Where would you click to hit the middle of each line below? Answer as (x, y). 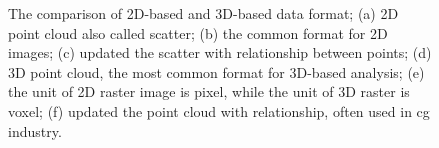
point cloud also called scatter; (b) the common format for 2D (198, 32)
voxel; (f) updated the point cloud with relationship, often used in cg (219, 110)
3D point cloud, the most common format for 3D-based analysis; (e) (216, 71)
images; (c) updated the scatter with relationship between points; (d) (220, 52)
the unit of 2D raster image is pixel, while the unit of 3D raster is (209, 91)
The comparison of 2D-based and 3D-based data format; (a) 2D (203, 13)
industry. (35, 130)
